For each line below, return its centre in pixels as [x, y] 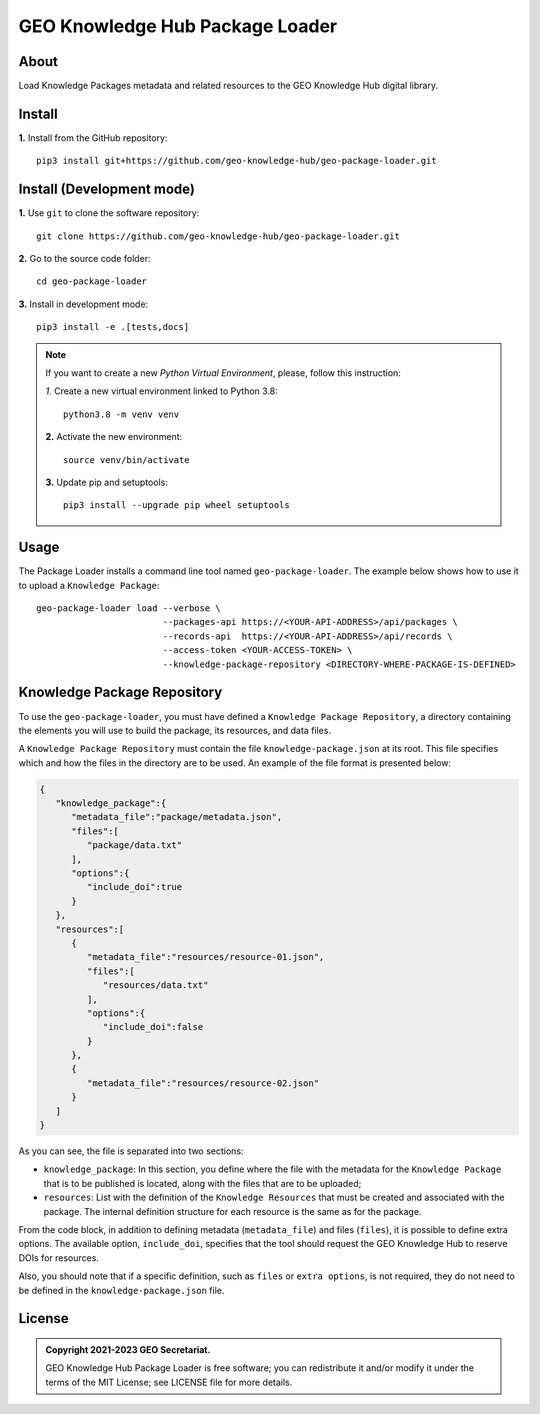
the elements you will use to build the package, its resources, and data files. [175, 730]
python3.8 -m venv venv [121, 414]
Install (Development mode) [106, 189]
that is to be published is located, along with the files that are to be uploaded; [202, 1183]
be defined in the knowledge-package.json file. [121, 1290]
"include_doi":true [134, 887]
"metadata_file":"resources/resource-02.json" [203, 1083]
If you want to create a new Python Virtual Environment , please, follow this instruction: [223, 373]
